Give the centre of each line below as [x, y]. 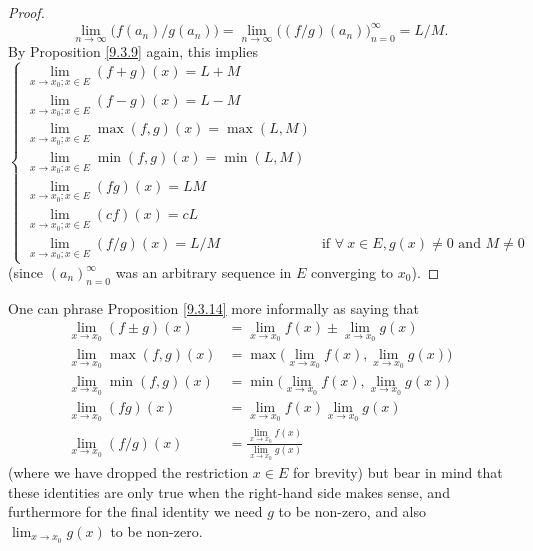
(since [26, 272]
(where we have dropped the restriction [128, 472]
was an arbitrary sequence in [203, 272]
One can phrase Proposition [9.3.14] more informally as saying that [213, 307]
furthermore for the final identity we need [135, 511]
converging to [352, 272]
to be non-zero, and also [352, 511]
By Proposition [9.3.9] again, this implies [133, 51]
